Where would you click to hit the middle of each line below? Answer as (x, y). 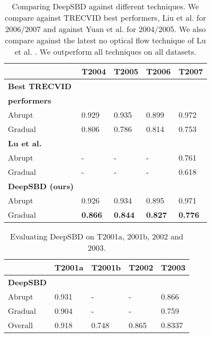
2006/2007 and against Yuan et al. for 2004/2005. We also (105, 29)
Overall (20, 325)
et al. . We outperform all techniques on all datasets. (105, 51)
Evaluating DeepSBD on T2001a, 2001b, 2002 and (97, 236)
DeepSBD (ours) (41, 186)
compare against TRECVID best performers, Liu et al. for (105, 17)
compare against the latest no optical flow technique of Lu (105, 40)
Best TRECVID (40, 86)
